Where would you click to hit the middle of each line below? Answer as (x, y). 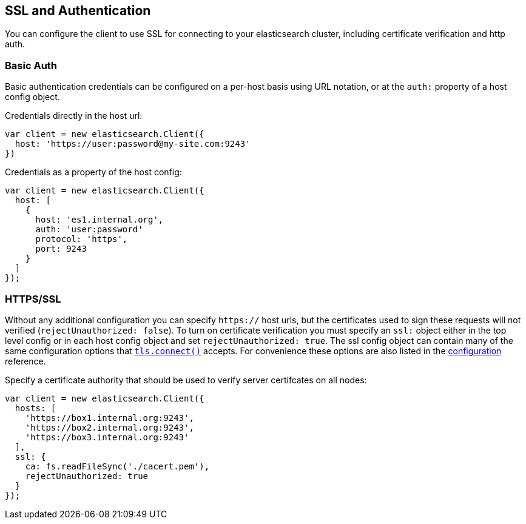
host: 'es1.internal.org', (99, 220)
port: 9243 (61, 249)
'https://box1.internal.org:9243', (110, 418)
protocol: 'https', (82, 239)
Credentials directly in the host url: (74, 116)
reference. (25, 361)
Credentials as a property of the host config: (93, 172)
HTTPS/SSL (33, 299)
